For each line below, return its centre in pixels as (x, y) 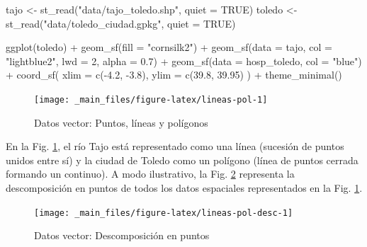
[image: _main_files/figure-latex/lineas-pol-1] (151, 99)
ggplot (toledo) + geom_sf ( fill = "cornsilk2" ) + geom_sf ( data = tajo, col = (169, 47)
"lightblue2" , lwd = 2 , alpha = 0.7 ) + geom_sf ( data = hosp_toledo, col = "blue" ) (184, 61)
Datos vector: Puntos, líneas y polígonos (121, 122)
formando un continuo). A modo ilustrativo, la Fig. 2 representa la (150, 174)
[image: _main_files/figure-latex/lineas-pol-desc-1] (164, 213)
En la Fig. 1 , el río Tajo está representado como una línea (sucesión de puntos (175, 146)
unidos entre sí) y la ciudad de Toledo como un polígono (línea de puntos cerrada (182, 160)
